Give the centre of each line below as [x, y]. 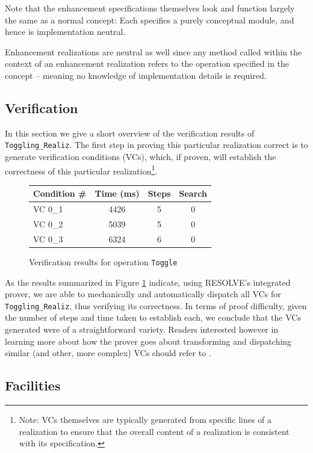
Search [193, 193]
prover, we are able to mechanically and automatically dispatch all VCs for [143, 294]
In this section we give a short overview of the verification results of [130, 133]
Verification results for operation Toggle [103, 261]
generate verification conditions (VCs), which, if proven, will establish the [141, 157]
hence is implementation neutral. [65, 32]
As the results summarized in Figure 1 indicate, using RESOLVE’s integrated [148, 282]
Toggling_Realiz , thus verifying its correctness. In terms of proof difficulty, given [156, 305]
